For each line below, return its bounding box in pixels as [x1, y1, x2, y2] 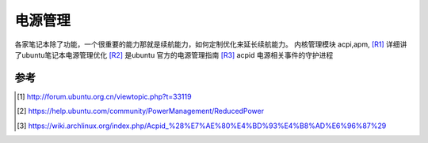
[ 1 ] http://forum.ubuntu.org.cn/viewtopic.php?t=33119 [17, 92, 192, 101]
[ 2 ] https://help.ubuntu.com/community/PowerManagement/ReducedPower [17, 107, 265, 116]
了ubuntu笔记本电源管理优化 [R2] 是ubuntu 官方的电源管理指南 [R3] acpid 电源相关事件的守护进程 [14, 50, 334, 59]
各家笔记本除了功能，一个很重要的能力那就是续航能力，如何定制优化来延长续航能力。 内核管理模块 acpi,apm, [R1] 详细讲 [14, 40, 407, 49]
